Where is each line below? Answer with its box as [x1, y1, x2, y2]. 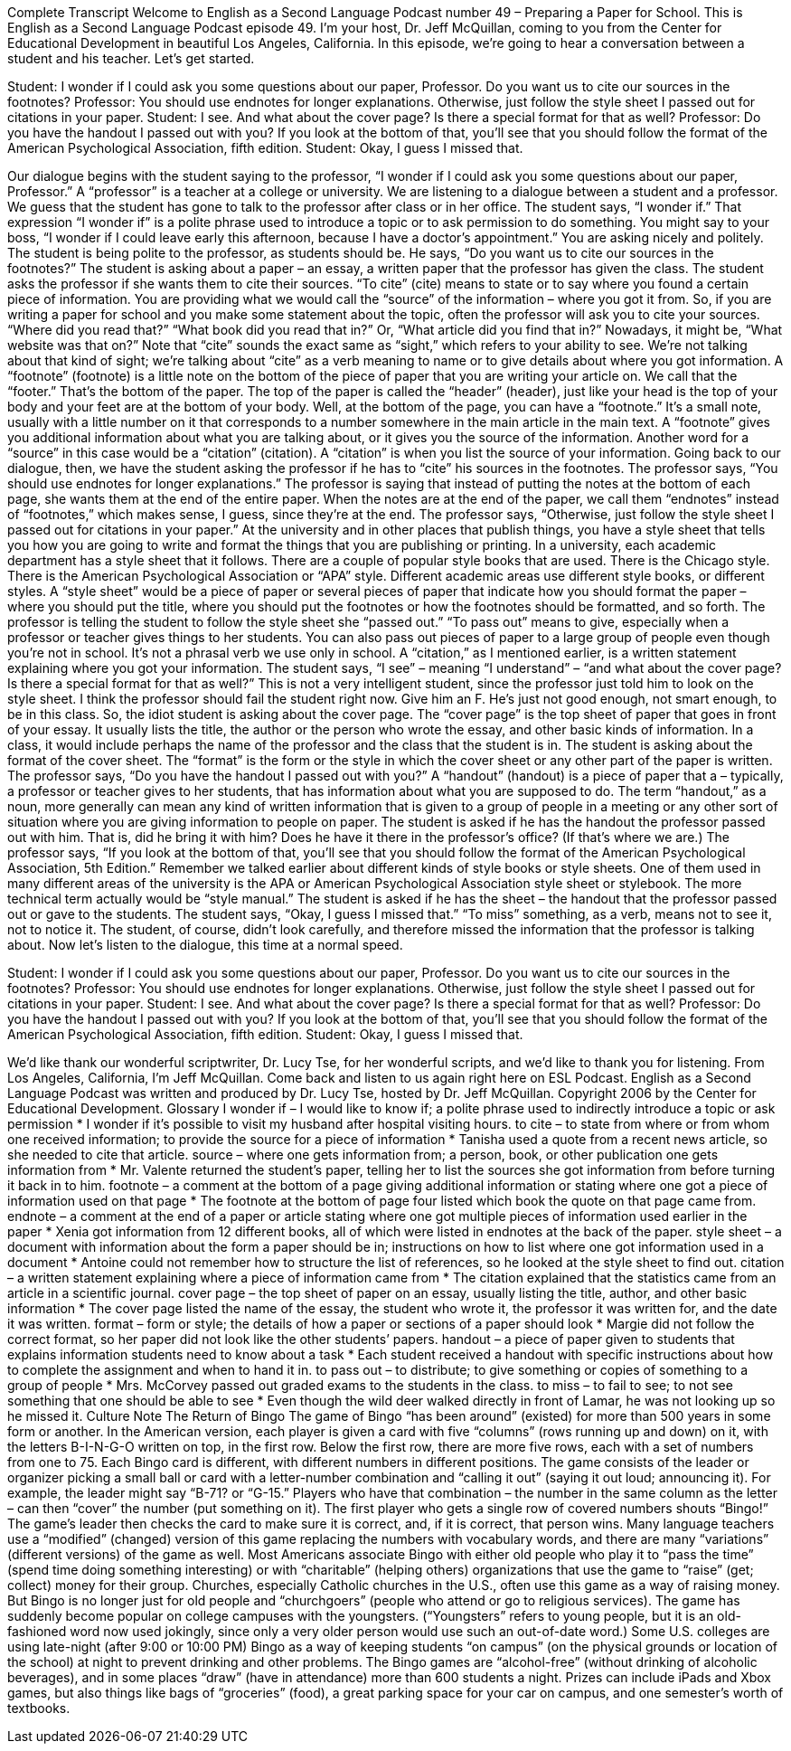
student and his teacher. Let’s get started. [7, 51, 255, 66]
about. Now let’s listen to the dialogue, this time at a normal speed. [7, 937, 403, 952]
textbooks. [7, 1700, 71, 1716]
